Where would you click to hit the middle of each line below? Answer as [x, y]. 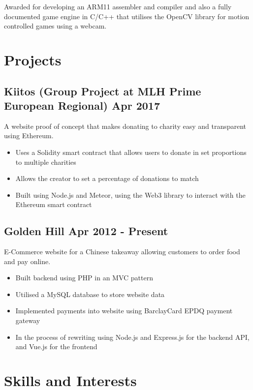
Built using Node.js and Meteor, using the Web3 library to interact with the [130, 195]
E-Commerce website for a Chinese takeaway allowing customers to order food [122, 252]
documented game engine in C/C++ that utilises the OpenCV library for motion [127, 16]
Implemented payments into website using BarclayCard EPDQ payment [124, 311]
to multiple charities [46, 162]
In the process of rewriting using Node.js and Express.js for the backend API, [132, 337]
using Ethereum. [29, 135]
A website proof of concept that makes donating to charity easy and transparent [125, 126]
